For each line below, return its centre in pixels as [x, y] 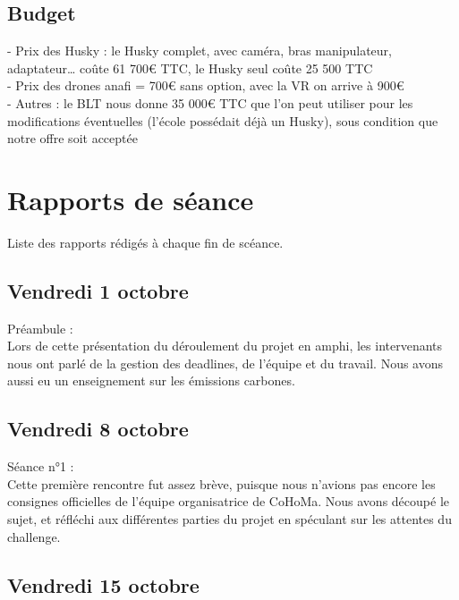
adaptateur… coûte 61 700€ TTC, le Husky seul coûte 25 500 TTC [190, 68]
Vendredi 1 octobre [98, 290]
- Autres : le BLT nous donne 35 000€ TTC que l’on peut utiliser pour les [210, 102]
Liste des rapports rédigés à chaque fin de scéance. [145, 242]
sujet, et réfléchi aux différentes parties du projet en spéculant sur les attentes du [229, 519]
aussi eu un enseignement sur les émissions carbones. [151, 380]
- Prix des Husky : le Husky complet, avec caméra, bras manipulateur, [200, 51]
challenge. [34, 536]
